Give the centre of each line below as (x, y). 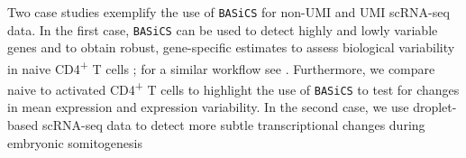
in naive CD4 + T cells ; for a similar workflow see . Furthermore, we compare (221, 67)
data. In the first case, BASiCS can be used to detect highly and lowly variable (223, 29)
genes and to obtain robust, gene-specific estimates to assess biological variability (231, 47)
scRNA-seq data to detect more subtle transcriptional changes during (233, 125)
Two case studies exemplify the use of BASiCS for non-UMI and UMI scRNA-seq (228, 12)
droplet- (435, 107)
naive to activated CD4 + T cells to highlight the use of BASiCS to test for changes (233, 88)
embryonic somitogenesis (75, 142)
